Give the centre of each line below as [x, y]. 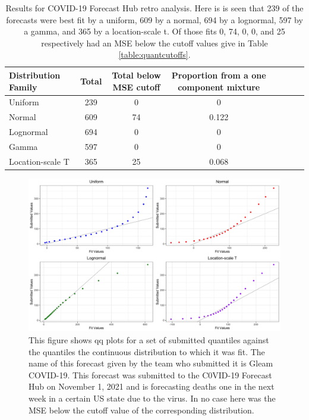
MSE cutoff [136, 87]
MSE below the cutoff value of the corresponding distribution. [141, 410]
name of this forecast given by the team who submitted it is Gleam [151, 363]
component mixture [219, 87]
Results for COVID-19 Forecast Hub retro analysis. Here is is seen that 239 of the [154, 8]
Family [23, 87]
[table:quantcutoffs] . [154, 54]
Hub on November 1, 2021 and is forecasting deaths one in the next [152, 386]
